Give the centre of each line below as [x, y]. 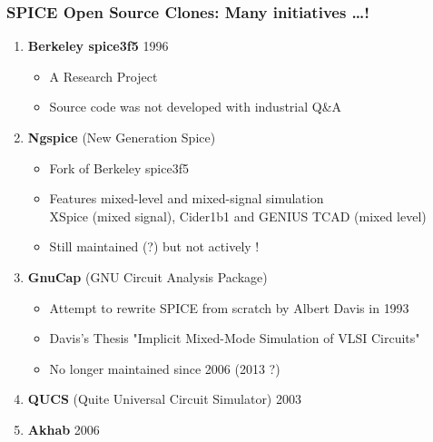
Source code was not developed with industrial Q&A [196, 107]
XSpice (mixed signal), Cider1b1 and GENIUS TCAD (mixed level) [238, 216]
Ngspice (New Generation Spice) [122, 137]
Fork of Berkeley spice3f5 [119, 167]
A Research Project [103, 76]
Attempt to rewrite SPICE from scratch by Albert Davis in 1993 [229, 307]
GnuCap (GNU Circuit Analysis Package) [148, 276]
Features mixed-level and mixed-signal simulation [187, 198]
